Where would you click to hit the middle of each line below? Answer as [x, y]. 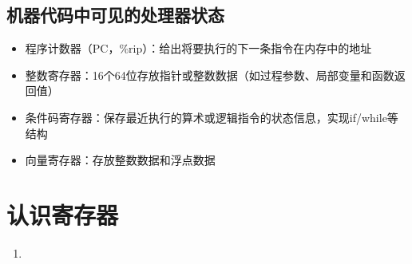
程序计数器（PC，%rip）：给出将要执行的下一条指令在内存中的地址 [198, 48]
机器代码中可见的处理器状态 [115, 15]
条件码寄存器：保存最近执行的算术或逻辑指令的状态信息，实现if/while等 [212, 117]
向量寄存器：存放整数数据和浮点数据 [120, 160]
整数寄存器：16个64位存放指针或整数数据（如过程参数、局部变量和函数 [210, 75]
